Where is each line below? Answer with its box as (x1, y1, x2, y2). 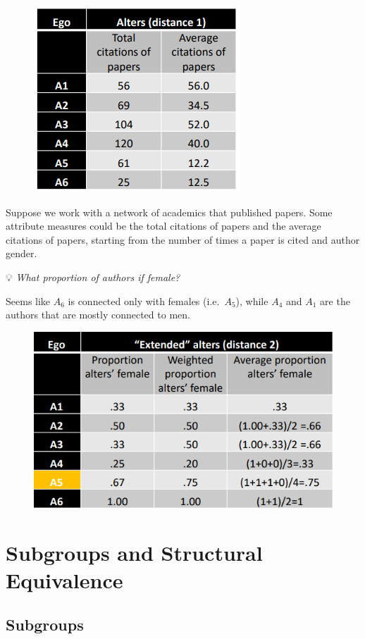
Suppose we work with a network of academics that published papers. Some (6, 204, 333, 219)
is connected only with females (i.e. (68, 293, 220, 308)
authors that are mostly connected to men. (6, 307, 190, 322)
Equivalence (6, 565, 123, 594)
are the (320, 293, 350, 308)
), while (235, 293, 268, 308)
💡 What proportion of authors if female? (6, 269, 180, 284)
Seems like (6, 293, 51, 308)
